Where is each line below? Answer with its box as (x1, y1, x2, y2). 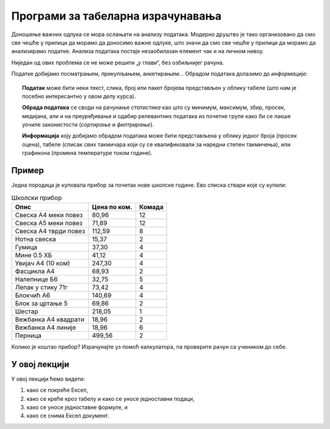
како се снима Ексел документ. (26, 412, 109, 419)
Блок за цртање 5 (15, 299, 68, 307)
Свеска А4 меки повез (15, 211, 83, 219)
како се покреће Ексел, (26, 386, 89, 394)
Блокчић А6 (15, 291, 51, 299)
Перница (15, 331, 42, 340)
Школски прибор (11, 193, 62, 202)
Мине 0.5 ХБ (15, 251, 53, 259)
